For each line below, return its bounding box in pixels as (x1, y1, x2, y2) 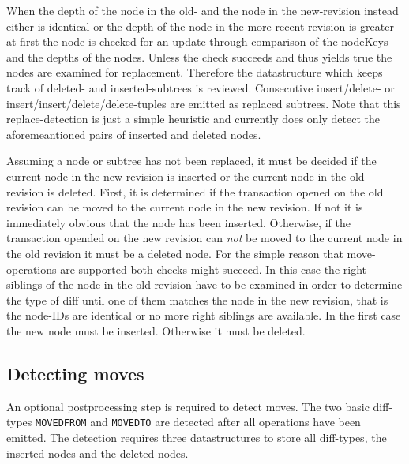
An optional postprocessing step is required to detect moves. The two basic (6, 398, 370, 414)
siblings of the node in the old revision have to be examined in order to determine (6, 276, 403, 293)
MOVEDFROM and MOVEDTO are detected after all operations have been (36, 413, 361, 430)
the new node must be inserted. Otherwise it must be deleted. (6, 322, 306, 339)
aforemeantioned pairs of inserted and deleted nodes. (6, 125, 261, 142)
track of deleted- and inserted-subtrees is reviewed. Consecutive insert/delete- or (6, 79, 395, 95)
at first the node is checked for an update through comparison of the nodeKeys (6, 33, 388, 50)
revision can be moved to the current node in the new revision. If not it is (6, 199, 363, 215)
